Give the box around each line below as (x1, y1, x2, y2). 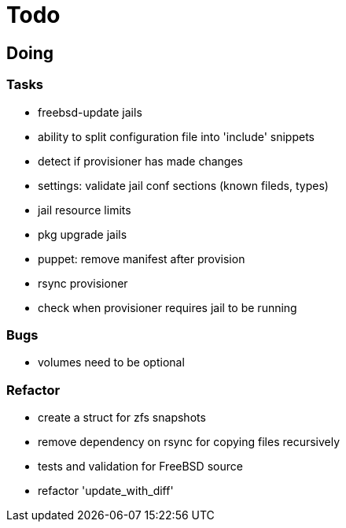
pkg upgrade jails (38, 227, 127, 241)
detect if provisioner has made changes (38, 154, 243, 168)
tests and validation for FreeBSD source (38, 459, 243, 474)
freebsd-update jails (38, 105, 142, 119)
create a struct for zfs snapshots (38, 411, 206, 425)
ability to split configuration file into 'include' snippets (38, 129, 315, 143)
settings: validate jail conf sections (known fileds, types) (38, 178, 329, 192)
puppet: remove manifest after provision (38, 251, 245, 266)
